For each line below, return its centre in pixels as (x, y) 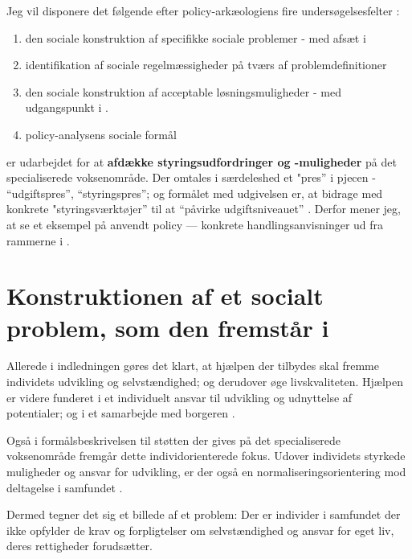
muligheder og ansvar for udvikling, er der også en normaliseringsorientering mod (206, 471)
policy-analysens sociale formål (101, 134)
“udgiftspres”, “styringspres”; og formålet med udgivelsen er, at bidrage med (195, 193)
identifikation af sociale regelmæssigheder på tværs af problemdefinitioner (206, 65)
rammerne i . (38, 240)
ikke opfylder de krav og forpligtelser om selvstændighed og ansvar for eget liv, (200, 530)
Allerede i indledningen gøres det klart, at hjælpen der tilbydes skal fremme (193, 366)
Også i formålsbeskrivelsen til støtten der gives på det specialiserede (174, 440)
